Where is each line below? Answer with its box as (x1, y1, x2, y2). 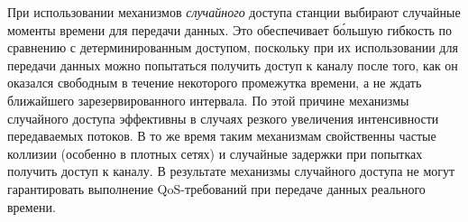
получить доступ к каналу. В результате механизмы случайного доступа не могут (7, 162, 455, 180)
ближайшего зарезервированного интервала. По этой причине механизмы (7, 90, 409, 109)
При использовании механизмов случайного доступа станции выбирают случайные (7, 3, 461, 21)
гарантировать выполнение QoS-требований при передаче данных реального (7, 179, 426, 198)
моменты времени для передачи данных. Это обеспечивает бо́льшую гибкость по (7, 20, 453, 39)
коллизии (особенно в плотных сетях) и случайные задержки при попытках (7, 143, 423, 162)
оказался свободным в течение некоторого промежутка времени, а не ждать (7, 73, 422, 92)
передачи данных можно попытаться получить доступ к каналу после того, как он (7, 55, 458, 74)
